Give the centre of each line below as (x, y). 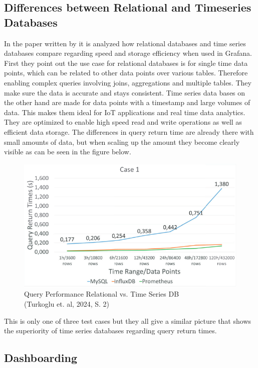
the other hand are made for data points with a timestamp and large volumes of (127, 102)
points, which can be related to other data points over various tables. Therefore (126, 73)
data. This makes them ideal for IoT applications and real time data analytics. (125, 112)
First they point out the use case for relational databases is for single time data (126, 63)
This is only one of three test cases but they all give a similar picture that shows (128, 320)
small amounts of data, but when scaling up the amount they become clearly (122, 142)
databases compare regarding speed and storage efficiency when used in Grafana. (128, 53)
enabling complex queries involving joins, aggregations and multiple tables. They (128, 82)
